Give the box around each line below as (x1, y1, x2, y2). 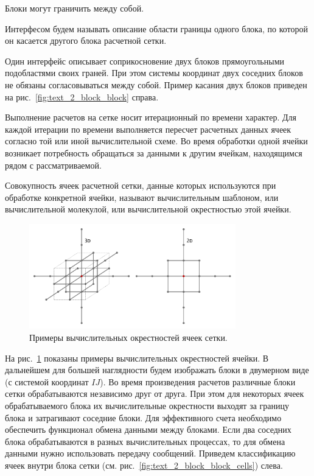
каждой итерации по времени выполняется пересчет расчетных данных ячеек (5, 122, 291, 135)
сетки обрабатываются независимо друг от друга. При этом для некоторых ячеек (5, 387, 304, 400)
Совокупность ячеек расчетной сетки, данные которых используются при (5, 179, 276, 192)
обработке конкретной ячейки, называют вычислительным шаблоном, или (5, 191, 279, 203)
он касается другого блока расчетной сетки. (5, 34, 167, 47)
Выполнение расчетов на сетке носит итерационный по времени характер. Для (5, 111, 296, 124)
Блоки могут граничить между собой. (5, 2, 144, 14)
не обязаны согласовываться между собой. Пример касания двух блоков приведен (5, 78, 307, 91)
